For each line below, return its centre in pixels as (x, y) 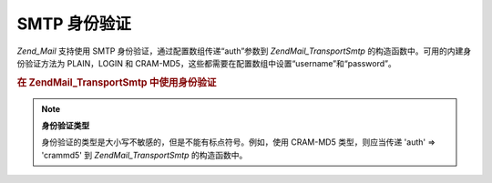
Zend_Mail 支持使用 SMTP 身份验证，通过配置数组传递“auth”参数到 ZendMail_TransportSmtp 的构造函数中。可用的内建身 (244, 51)
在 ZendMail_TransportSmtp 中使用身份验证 (117, 82)
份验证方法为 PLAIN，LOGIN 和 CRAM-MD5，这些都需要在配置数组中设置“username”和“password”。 (206, 63)
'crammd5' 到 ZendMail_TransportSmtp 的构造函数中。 (144, 155)
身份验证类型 (66, 125)
